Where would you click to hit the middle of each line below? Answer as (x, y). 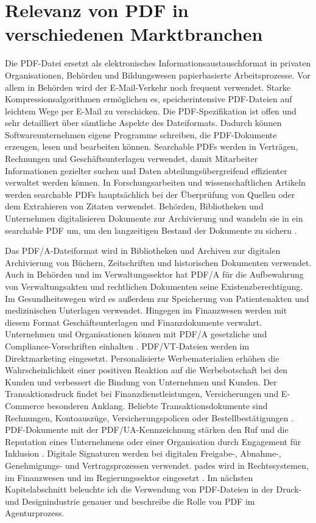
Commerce (25, 405)
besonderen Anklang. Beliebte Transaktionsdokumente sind (157, 405)
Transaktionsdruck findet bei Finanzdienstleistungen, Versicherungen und (142, 394)
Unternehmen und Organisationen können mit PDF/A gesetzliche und (136, 334)
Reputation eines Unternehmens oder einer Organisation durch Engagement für (153, 441)
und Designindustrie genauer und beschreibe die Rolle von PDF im (130, 501)
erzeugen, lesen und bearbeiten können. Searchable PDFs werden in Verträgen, (152, 146)
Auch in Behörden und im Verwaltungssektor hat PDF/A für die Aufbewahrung (154, 274)
